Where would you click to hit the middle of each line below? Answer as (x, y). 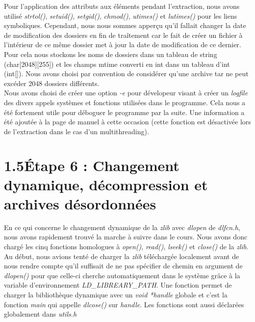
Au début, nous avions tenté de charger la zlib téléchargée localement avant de (122, 256)
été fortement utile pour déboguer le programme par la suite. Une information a (124, 112)
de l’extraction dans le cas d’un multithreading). (76, 131)
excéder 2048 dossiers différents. (52, 83)
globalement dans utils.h (40, 314)
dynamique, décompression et (106, 184)
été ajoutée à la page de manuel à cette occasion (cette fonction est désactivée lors (127, 122)
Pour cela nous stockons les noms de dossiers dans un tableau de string (111, 54)
